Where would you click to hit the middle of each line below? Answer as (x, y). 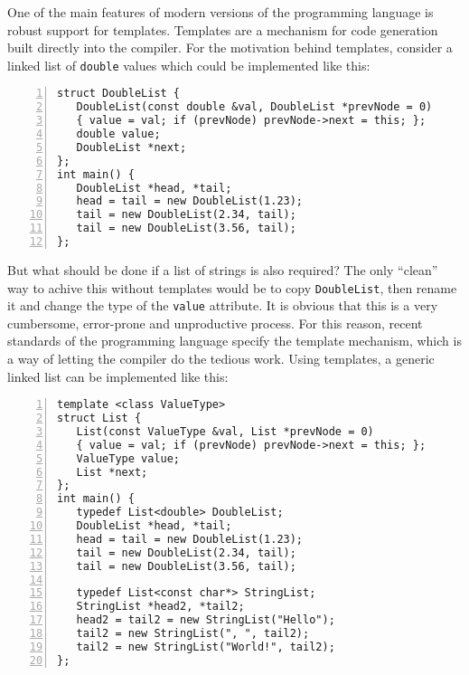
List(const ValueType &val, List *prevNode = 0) (225, 431)
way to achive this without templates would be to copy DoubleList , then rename (232, 287)
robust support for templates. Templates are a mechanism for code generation (223, 29)
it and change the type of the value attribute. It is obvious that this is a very (223, 305)
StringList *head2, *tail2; (160, 607)
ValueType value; (128, 458)
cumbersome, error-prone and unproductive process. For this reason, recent (215, 323)
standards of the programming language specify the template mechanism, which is (234, 341)
